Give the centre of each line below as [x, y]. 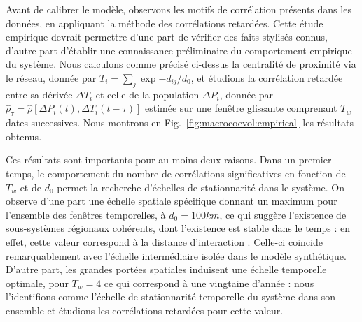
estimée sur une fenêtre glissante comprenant [241, 108]
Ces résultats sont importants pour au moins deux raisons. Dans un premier [169, 160]
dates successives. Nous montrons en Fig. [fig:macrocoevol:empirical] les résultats [180, 123]
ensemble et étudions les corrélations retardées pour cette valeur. [145, 310]
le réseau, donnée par [51, 77]
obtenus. [24, 136]
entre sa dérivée [39, 94]
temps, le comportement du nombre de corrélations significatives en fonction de [176, 173]
